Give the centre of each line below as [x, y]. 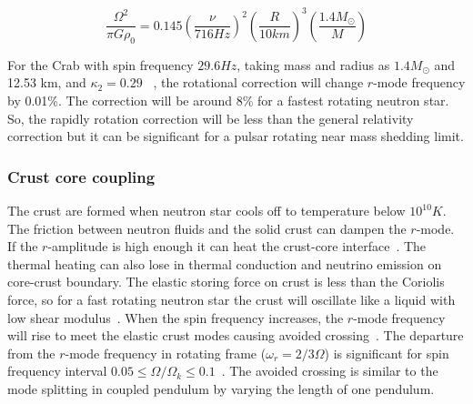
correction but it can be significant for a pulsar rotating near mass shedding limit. [236, 136]
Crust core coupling [81, 176]
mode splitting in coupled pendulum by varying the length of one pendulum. [221, 389]
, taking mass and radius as [313, 64]
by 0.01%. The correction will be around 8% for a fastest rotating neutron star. [228, 101]
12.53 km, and [47, 82]
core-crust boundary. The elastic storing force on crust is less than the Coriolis [226, 282]
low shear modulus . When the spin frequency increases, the [176, 317]
